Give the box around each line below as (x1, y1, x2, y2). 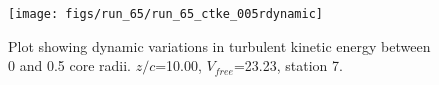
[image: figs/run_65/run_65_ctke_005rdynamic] (8, 7, 323, 21)
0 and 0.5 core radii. (8, 55, 131, 76)
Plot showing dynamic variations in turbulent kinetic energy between (8, 35, 431, 56)
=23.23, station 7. (233, 55, 343, 76)
